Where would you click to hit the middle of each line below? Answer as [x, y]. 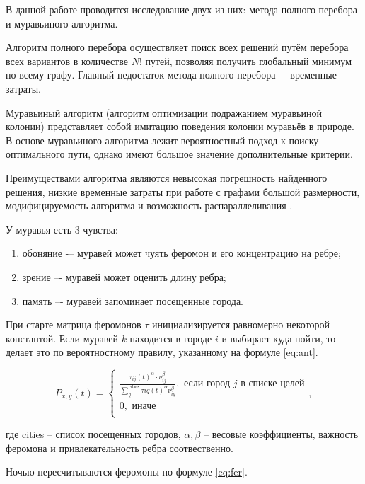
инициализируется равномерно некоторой [241, 324]
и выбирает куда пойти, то [279, 338]
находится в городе [171, 338]
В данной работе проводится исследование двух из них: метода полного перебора [181, 9]
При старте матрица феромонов [74, 324]
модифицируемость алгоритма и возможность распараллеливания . [149, 206]
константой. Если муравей [62, 338]
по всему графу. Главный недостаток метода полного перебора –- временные [171, 75]
